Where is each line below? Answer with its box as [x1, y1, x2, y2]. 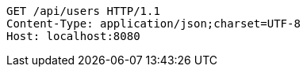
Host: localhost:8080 [6, 30, 140, 42]
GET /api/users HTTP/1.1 [6, 5, 160, 17]
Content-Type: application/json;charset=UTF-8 [6, 17, 301, 30]
